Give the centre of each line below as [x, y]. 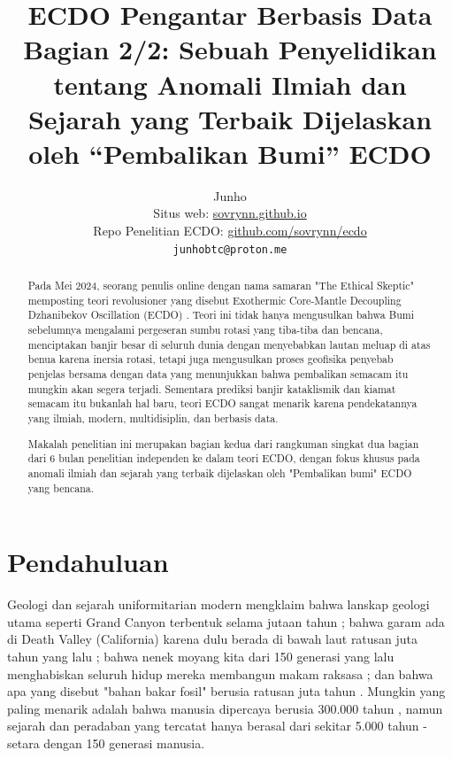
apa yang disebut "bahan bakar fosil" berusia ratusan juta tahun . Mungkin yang [226, 691]
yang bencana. [61, 487]
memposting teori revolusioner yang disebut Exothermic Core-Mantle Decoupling [215, 300]
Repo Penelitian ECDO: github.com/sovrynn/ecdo [230, 231]
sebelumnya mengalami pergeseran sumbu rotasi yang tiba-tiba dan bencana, [205, 330]
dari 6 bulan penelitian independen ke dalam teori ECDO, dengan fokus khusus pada [224, 458]
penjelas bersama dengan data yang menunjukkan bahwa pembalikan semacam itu [218, 374]
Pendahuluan [88, 562]
